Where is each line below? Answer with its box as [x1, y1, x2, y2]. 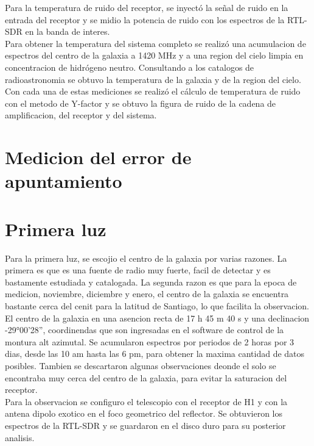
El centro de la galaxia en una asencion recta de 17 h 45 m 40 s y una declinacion [5, 311, 310, 324]
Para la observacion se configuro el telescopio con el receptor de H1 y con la [5, 395, 288, 408]
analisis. [5, 431, 35, 444]
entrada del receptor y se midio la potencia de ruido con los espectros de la [5, 13, 285, 26]
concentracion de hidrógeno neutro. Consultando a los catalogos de [5, 60, 254, 73]
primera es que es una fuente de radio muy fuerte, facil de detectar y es [5, 264, 271, 276]
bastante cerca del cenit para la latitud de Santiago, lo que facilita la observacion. [5, 300, 309, 312]
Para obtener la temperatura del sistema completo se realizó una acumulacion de [5, 37, 306, 49]
